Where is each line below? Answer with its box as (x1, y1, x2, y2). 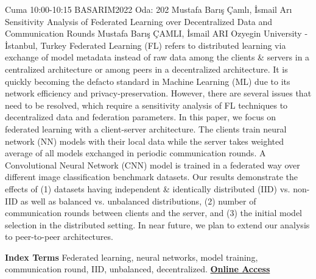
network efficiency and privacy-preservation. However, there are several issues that (5, 87, 312, 100)
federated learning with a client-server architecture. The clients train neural (5, 122, 287, 135)
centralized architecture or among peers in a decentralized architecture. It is (5, 62, 288, 75)
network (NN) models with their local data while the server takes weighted (5, 134, 284, 147)
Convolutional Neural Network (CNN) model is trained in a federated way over (5, 158, 300, 171)
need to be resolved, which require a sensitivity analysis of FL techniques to (5, 98, 288, 111)
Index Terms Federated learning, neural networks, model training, (5, 250, 258, 263)
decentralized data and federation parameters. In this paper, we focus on (5, 111, 276, 123)
